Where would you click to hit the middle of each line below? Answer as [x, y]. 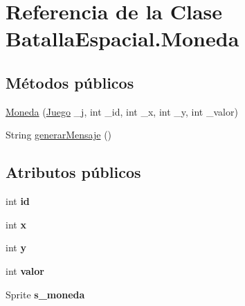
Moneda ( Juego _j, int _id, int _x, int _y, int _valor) [122, 111]
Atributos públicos [73, 172]
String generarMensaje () [59, 135]
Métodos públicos [70, 82]
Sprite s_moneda [45, 294]
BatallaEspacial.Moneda [122, 38]
